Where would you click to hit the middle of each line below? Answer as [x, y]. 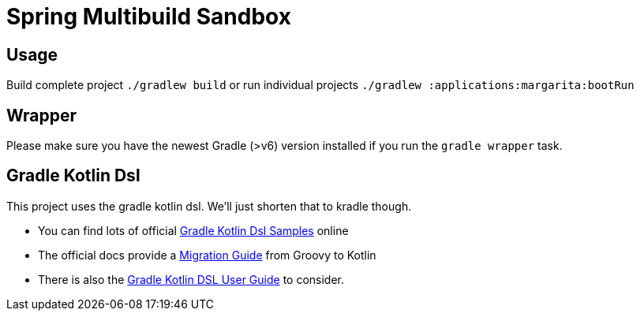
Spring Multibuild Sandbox [149, 17]
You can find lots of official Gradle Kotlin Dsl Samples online [193, 230]
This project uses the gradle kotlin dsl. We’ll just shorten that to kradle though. [209, 206]
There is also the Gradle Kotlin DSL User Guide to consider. [191, 279]
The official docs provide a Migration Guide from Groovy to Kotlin [207, 255]
